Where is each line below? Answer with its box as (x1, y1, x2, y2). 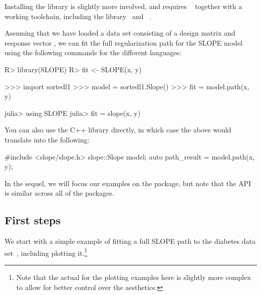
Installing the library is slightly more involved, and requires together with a (5, 1, 242, 11)
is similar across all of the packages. (5, 188, 114, 198)
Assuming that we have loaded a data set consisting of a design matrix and (5, 28, 235, 38)
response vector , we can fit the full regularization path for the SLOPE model (5, 37, 243, 48)
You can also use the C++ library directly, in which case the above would (5, 124, 231, 135)
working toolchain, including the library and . (5, 11, 152, 21)
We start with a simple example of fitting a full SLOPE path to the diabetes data (5, 236, 255, 246)
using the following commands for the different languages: (5, 47, 182, 58)
